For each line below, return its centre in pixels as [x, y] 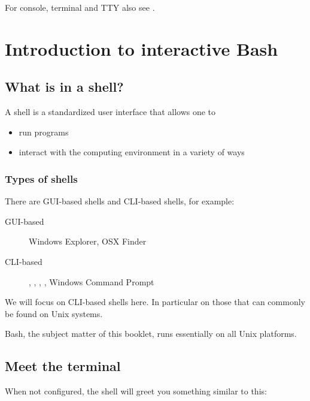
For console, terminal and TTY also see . [80, 7]
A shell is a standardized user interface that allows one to [110, 112]
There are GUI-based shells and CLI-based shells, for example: [120, 201]
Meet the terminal [63, 366]
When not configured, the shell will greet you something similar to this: [136, 391]
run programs [44, 132]
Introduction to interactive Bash [142, 48]
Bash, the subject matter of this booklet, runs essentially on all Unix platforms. [151, 334]
